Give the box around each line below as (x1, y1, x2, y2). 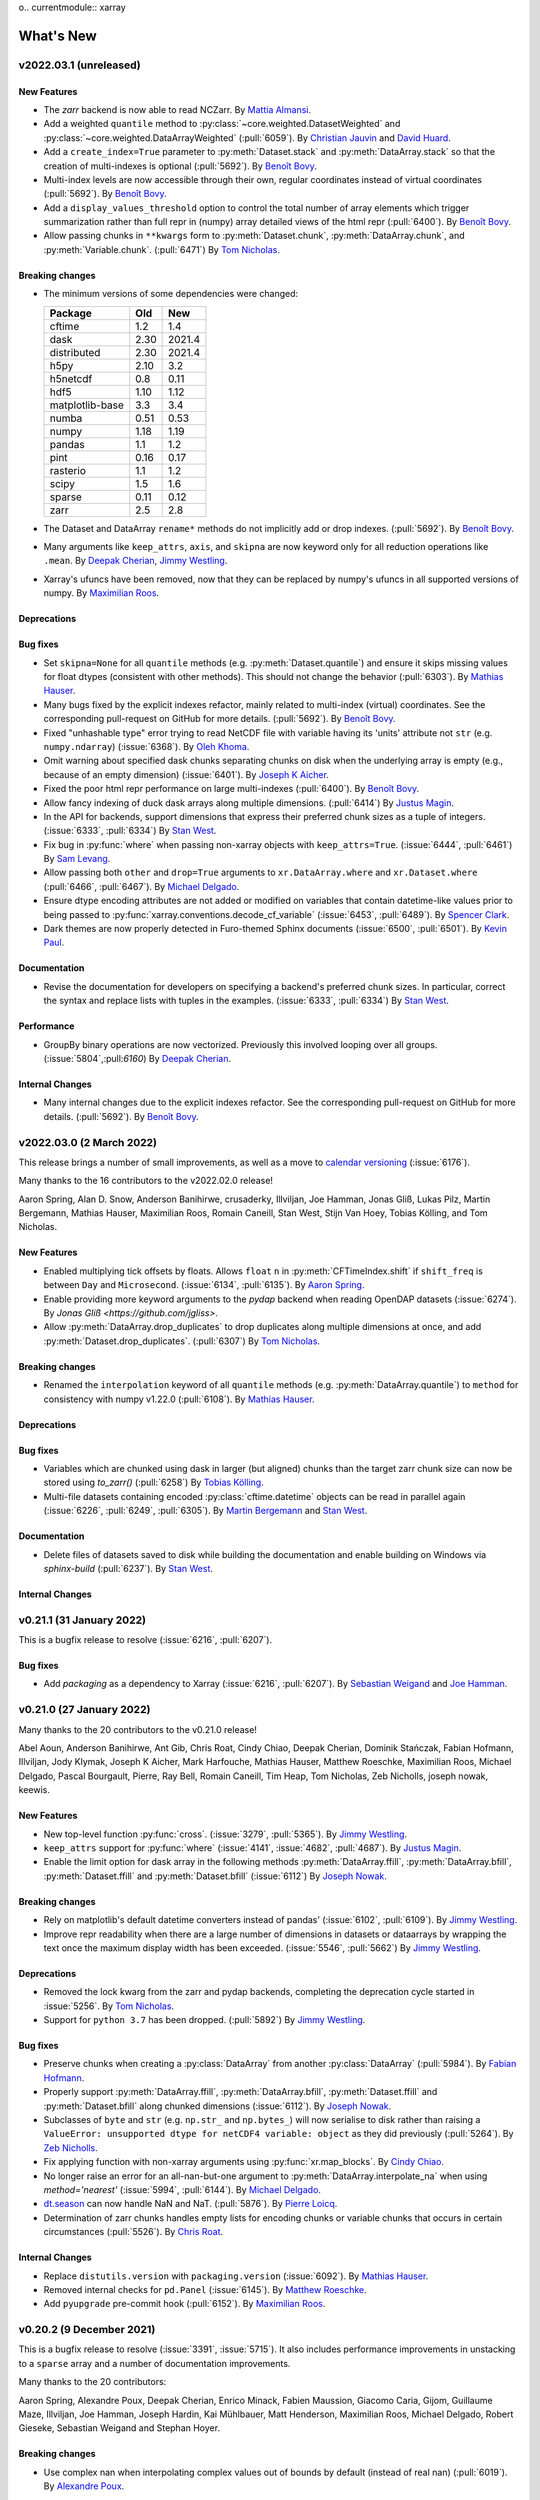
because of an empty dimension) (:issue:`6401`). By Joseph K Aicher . (43, 768, 330, 780)
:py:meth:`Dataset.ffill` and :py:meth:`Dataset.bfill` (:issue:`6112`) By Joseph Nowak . (43, 1870, 387, 1882)
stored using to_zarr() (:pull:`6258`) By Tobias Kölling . (43, 1476, 264, 1489)
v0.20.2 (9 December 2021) (18, 2323, 156, 2337)
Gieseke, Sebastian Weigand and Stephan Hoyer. (18, 2422, 220, 2434)
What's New (18, 27, 97, 44)
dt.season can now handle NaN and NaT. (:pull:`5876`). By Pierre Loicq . (43, 2198, 338, 2210)
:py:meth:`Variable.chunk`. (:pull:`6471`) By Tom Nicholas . (43, 243, 280, 255)
